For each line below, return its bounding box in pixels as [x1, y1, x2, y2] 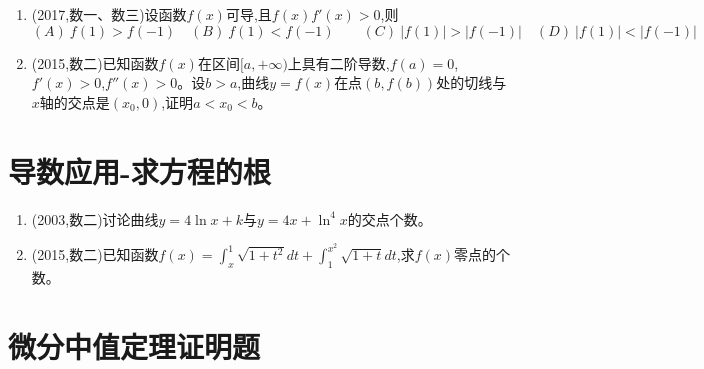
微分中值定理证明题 [8, 325, 261, 366]
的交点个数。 [347, 208, 432, 229]
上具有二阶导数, [287, 52, 390, 73]
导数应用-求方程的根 [8, 150, 271, 191]
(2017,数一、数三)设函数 [31, 4, 187, 24]
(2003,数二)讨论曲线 [31, 208, 159, 229]
